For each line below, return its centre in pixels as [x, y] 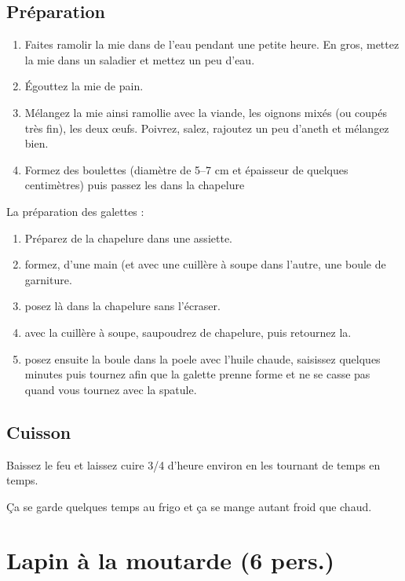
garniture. [48, 279]
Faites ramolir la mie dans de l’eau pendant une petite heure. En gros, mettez [212, 44]
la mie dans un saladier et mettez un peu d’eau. [140, 59]
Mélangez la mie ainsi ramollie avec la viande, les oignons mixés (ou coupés [206, 112]
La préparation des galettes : [75, 211]
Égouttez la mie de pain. [84, 86]
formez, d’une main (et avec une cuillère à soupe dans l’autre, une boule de [205, 264]
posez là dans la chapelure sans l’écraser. [122, 306]
